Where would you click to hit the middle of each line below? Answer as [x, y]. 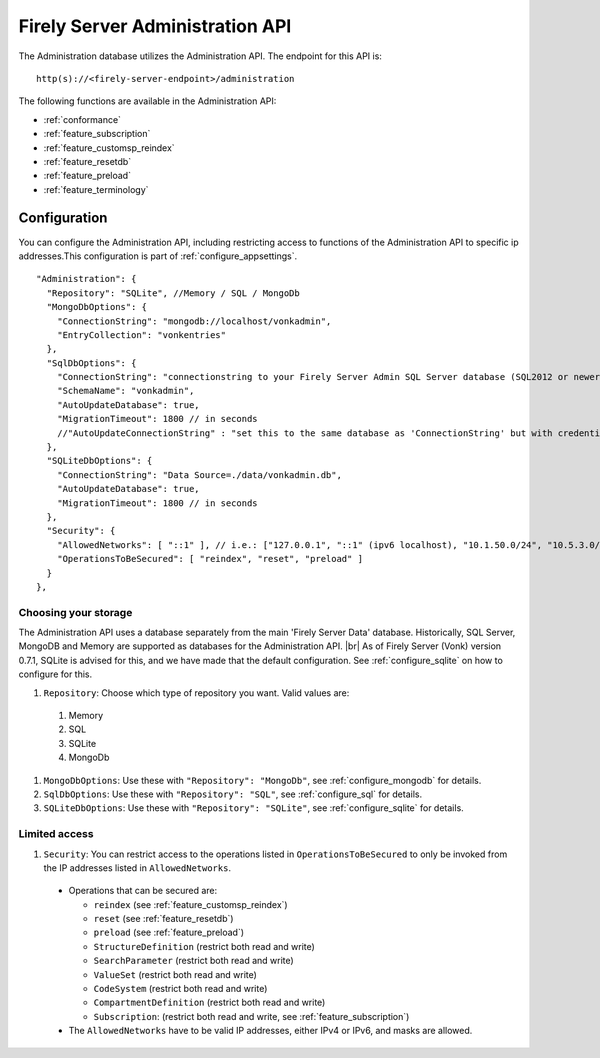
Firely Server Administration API [155, 26]
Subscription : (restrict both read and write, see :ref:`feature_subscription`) [251, 1016]
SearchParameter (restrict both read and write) [193, 961]
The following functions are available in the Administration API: [147, 101]
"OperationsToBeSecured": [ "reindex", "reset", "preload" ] [210, 559]
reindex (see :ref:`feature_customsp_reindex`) [191, 904]
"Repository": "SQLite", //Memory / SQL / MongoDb [173, 293]
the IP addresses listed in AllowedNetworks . [137, 867]
